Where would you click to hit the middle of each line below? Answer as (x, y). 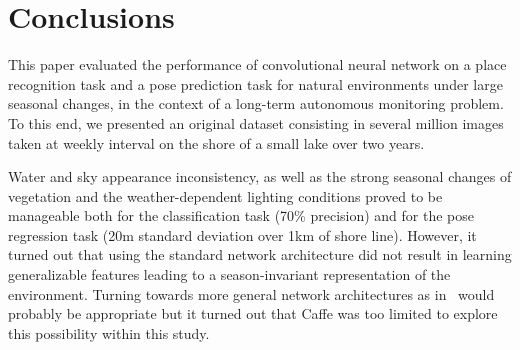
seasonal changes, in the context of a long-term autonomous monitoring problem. (256, 103)
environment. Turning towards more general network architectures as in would (251, 293)
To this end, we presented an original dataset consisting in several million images (256, 122)
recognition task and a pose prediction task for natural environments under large (255, 83)
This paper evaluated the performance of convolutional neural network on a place (257, 64)
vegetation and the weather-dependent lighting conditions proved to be (225, 195)
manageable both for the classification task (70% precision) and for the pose (241, 215)
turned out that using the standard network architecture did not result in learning (260, 254)
